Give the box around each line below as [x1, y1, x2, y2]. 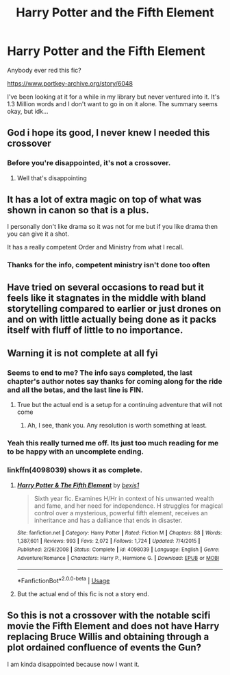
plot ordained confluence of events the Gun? [7, 642, 202, 654]
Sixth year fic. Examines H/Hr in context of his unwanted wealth [34, 494, 214, 502]
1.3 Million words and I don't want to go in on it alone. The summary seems [7, 99, 218, 108]
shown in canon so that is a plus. [7, 204, 149, 217]
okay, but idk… [7, 107, 49, 115]
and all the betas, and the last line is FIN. [7, 385, 144, 395]
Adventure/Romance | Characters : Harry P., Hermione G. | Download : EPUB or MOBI [16, 554, 220, 561]
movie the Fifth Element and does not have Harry [7, 620, 220, 632]
